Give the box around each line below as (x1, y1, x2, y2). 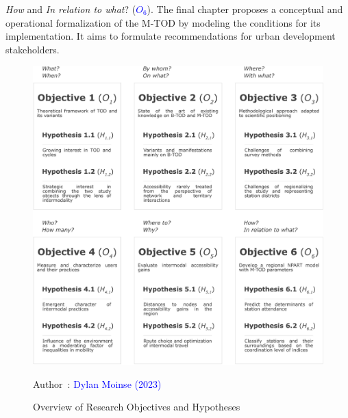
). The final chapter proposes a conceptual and (147, 2, 343, 16)
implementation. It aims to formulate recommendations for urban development (5, 29, 336, 43)
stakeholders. (5, 42, 60, 56)
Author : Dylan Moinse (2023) (33, 376, 162, 391)
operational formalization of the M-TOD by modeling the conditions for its (5, 15, 321, 29)
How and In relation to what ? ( (5, 2, 136, 16)
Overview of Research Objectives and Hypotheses (33, 400, 240, 414)
